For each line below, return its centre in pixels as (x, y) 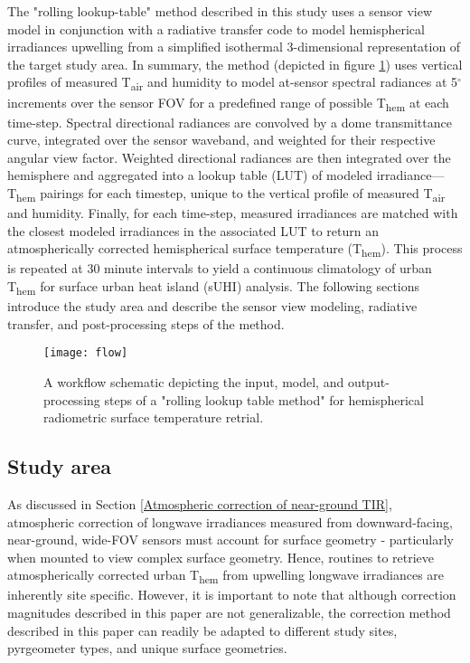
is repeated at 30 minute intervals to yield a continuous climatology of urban (220, 268)
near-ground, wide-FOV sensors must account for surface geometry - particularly (230, 540)
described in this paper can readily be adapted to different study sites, (202, 630)
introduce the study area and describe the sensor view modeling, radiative (212, 306)
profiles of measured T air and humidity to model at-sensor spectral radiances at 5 (233, 83)
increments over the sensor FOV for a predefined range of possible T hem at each (228, 103)
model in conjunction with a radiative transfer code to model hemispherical (216, 28)
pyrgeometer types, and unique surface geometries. (147, 648)
